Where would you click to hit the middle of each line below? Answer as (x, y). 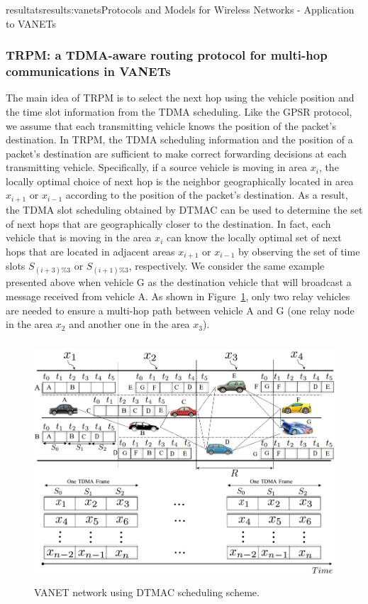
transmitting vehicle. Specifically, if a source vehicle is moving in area (157, 167)
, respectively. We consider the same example (227, 266)
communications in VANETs (88, 71)
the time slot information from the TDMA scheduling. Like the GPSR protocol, (179, 111)
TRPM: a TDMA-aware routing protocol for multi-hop (167, 55)
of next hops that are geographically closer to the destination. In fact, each (168, 223)
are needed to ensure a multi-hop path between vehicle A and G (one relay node (180, 310)
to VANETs (31, 23)
